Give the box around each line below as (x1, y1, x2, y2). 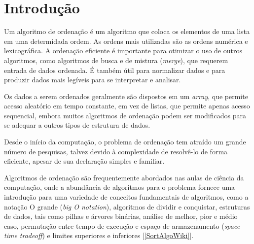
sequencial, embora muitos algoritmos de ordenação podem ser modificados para (4, 110, 246, 120)
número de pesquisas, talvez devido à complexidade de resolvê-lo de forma (4, 146, 228, 156)
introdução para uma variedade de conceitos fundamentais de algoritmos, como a (4, 192, 249, 202)
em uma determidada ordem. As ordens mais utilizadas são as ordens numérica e (4, 35, 248, 46)
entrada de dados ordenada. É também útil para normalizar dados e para (4, 65, 225, 75)
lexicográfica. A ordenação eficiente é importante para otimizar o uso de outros (4, 45, 242, 56)
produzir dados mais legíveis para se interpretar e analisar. (4, 74, 181, 85)
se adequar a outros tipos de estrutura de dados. (4, 120, 150, 130)
